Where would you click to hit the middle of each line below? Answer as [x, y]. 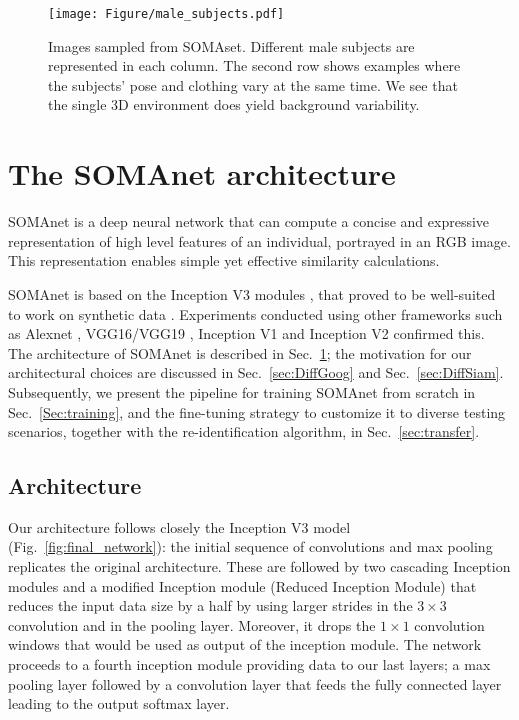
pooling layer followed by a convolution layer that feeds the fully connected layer [255, 683]
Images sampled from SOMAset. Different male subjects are [231, 45]
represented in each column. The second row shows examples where [254, 65]
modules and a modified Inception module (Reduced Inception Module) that [242, 585]
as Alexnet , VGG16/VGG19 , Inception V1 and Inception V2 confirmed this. [246, 333]
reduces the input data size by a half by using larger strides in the [210, 605]
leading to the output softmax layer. [119, 703]
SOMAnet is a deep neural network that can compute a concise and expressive [249, 221]
